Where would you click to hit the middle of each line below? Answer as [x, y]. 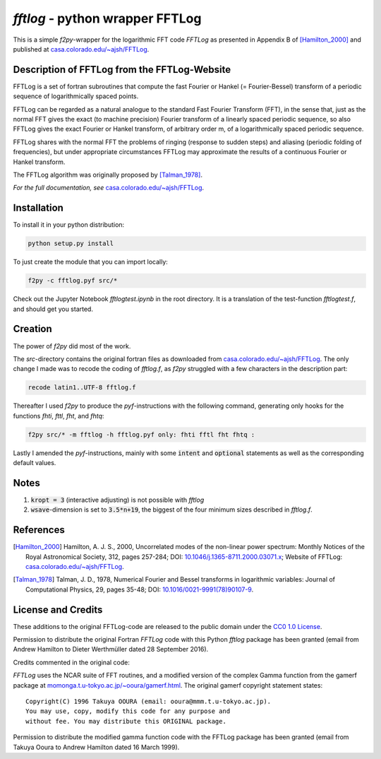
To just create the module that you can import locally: [91, 262]
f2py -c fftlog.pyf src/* [73, 281]
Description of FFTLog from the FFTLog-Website [122, 70]
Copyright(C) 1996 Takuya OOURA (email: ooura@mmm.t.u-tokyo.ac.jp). [149, 702]
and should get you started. [53, 309]
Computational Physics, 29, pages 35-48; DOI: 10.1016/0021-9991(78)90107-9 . [140, 589]
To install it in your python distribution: [69, 225]
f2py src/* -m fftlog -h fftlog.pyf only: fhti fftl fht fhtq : [141, 434]
